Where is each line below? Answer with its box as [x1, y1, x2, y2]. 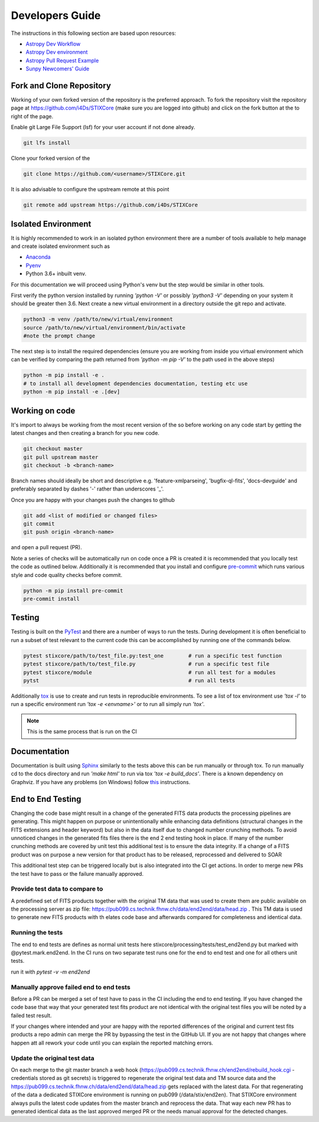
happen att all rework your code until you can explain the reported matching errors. [11, 1039, 214, 1046]
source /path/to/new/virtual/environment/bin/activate [23, 324, 185, 331]
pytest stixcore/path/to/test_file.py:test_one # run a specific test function [23, 652, 282, 659]
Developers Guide [11, 9, 101, 22]
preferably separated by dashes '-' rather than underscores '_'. [11, 485, 164, 492]
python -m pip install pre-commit [23, 587, 123, 594]
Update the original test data [11, 1054, 95, 1062]
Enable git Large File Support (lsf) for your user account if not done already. [11, 124, 196, 131]
